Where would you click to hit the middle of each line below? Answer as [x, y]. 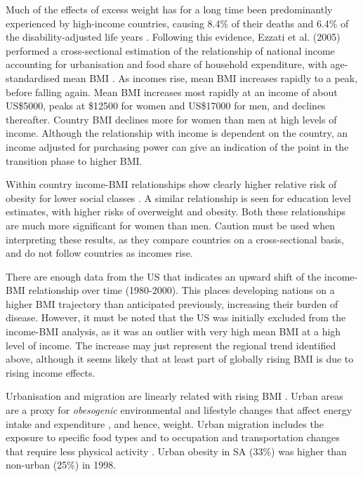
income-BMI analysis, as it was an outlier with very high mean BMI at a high [173, 331]
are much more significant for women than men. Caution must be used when [170, 225]
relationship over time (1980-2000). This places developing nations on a [181, 290]
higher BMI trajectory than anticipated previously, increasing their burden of [172, 303]
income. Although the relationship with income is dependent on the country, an [177, 133]
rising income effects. [51, 372]
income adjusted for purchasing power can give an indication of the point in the [177, 146]
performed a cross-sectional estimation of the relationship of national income [170, 50]
